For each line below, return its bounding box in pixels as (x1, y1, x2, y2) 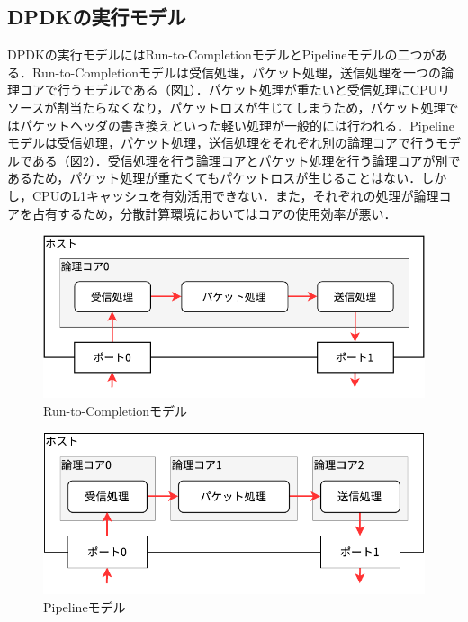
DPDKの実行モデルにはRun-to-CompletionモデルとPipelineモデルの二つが (7, 45, 436, 64)
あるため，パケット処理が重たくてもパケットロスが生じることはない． (7, 168, 422, 187)
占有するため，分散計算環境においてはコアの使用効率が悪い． (31, 203, 397, 222)
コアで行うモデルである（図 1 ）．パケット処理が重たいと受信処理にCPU (19, 80, 438, 99)
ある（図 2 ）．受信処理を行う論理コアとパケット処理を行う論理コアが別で (31, 150, 461, 169)
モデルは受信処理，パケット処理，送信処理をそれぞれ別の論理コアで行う (7, 133, 436, 152)
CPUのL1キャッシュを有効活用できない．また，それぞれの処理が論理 (31, 185, 439, 204)
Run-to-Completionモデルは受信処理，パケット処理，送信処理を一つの (31, 62, 442, 81)
